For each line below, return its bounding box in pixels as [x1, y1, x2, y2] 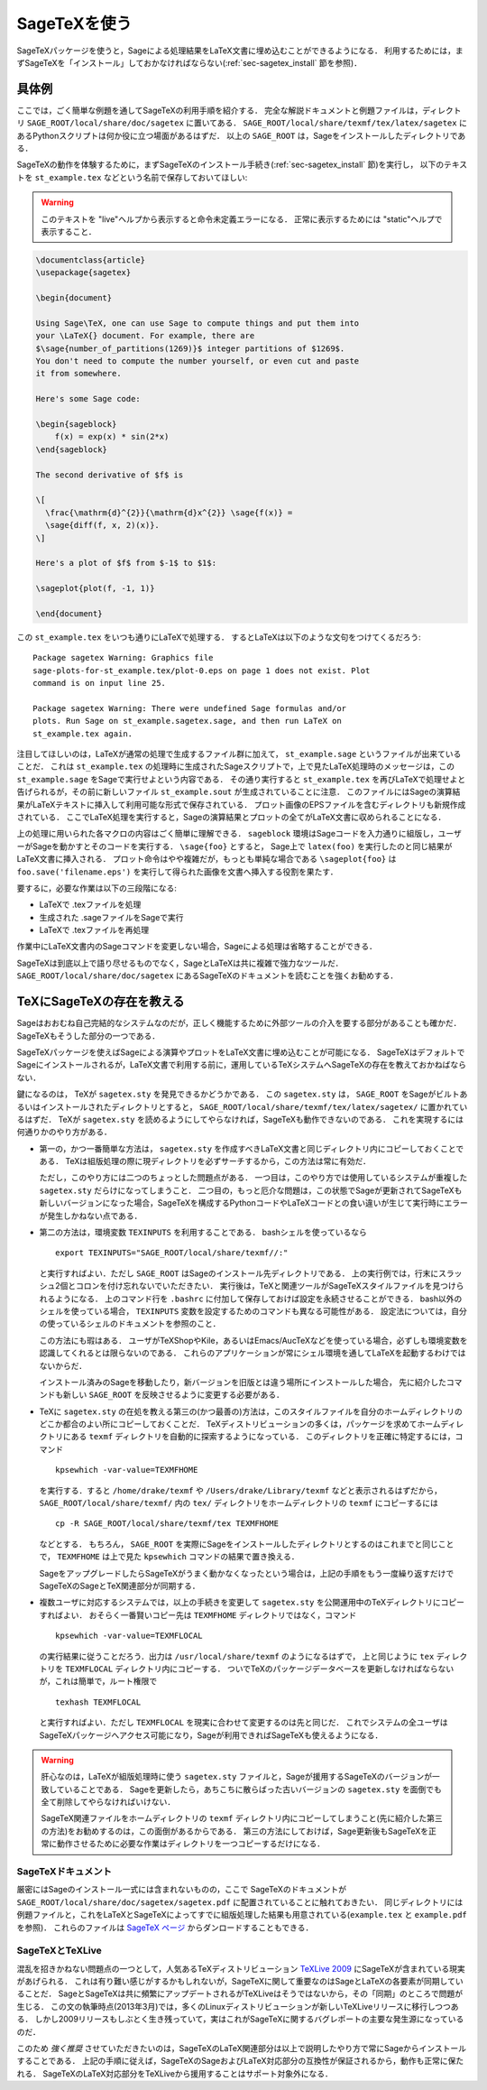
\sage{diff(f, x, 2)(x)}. [45, 520, 160, 531]
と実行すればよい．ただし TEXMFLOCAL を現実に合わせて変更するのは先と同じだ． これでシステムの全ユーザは [39, 1717, 448, 1728]
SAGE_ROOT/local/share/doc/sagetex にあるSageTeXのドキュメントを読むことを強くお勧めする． [16, 970, 399, 981]
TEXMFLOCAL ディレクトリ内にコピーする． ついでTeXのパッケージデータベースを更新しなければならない [64, 1663, 455, 1674]
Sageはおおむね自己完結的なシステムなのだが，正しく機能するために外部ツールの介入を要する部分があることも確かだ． [16, 1018, 462, 1029]
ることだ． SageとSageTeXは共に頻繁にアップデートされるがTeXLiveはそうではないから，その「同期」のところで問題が [16, 1988, 464, 1999]
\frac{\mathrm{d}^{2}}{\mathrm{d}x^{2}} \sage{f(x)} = [45, 507, 293, 518]
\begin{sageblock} [35, 420, 117, 430]
